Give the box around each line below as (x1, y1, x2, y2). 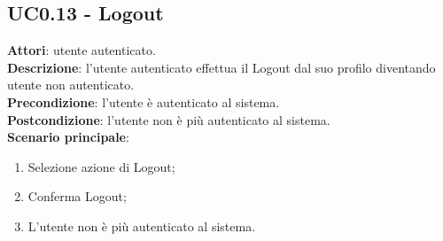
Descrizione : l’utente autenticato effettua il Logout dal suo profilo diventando (7, 58, 436, 76)
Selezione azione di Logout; (27, 157, 175, 175)
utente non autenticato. (7, 75, 135, 94)
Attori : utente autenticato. (7, 41, 156, 59)
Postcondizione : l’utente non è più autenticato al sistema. (7, 110, 330, 128)
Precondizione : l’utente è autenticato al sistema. (7, 92, 280, 111)
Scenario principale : (7, 128, 129, 146)
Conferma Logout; (27, 187, 127, 206)
